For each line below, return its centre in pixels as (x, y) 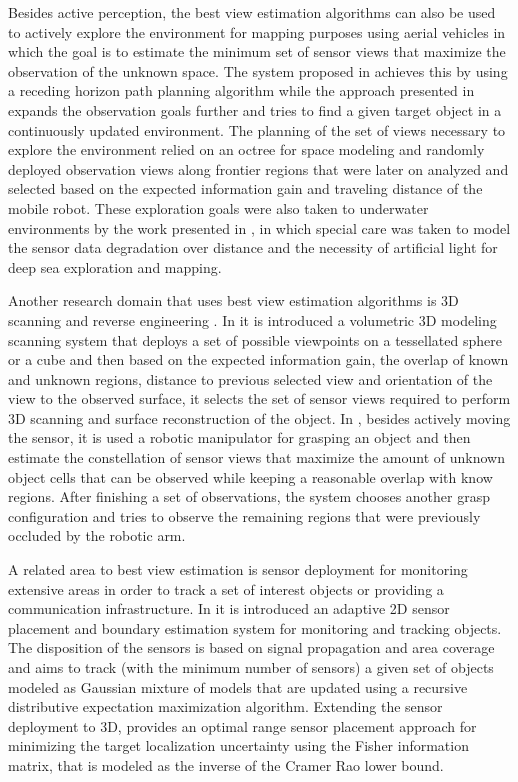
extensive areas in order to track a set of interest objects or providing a (226, 588)
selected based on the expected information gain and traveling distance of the (245, 188)
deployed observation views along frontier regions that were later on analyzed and (258, 168)
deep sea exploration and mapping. (115, 266)
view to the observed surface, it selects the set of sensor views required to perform (259, 398)
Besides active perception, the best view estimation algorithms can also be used (252, 12)
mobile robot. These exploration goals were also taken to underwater (218, 207)
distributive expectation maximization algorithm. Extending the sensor (225, 706)
